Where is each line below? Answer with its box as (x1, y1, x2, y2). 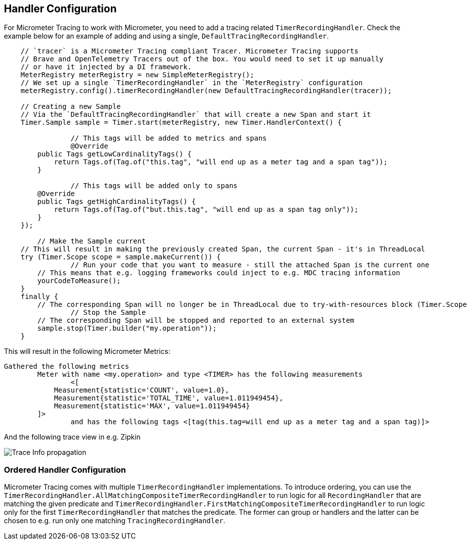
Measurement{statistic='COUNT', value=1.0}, (54, 386, 230, 395)
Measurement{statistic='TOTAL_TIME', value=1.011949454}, (54, 394, 283, 402)
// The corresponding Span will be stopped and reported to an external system (37, 316, 355, 325)
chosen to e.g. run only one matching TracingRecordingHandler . (4, 516, 226, 525)
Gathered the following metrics (4, 362, 129, 371)
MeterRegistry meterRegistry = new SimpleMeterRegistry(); (20, 71, 254, 79)
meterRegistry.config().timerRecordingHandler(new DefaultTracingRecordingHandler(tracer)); (20, 87, 392, 95)
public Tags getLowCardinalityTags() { (37, 150, 192, 158)
